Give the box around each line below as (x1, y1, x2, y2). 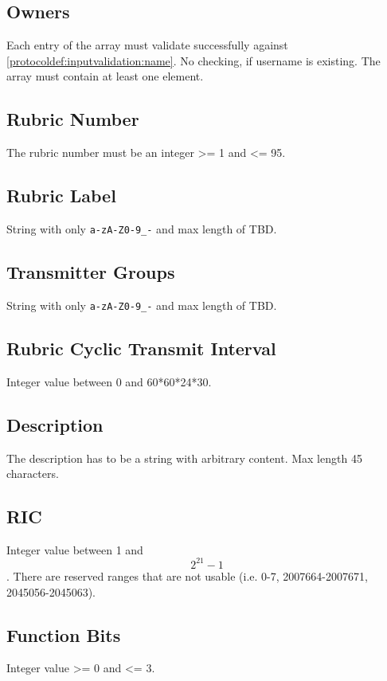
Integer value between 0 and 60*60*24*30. (6, 373, 212, 389)
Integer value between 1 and (6, 541, 143, 558)
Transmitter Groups (6, 260, 175, 284)
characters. (6, 465, 59, 482)
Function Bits (6, 622, 121, 647)
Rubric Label (6, 183, 116, 208)
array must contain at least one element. (6, 68, 204, 84)
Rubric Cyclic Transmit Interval (6, 335, 276, 360)
